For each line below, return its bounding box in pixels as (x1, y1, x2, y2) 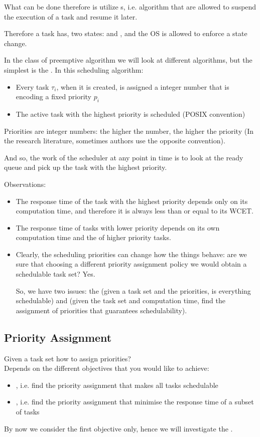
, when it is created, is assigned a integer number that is (56, 81, 229, 92)
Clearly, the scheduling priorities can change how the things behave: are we (16, 249, 247, 259)
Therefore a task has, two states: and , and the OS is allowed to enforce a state (4, 28, 247, 39)
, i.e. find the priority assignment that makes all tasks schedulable (16, 379, 218, 390)
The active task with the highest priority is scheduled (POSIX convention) (16, 108, 245, 119)
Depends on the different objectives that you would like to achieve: (4, 363, 209, 373)
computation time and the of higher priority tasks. (16, 232, 171, 243)
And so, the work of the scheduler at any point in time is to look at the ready (4, 152, 243, 162)
